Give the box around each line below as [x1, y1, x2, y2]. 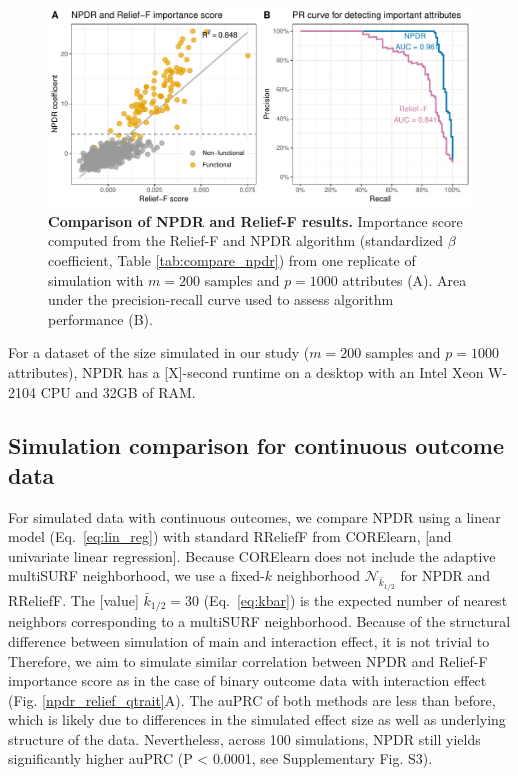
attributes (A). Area [342, 269, 467, 290]
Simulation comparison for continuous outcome [8, 430, 505, 461]
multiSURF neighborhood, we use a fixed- [8, 565, 265, 586]
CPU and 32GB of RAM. [40, 381, 196, 402]
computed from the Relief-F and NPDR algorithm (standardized [48, 230, 444, 251]
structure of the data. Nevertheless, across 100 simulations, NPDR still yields [8, 728, 481, 749]
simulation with [48, 269, 144, 290]
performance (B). [48, 308, 153, 329]
